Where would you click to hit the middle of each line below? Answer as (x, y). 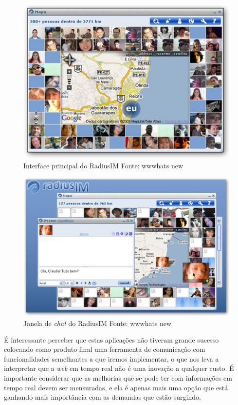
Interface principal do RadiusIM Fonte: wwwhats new (103, 165)
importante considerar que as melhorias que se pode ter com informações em (118, 378)
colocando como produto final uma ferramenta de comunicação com (105, 349)
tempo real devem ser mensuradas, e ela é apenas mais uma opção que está (116, 387)
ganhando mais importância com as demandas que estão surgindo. (102, 397)
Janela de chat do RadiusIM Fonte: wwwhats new (98, 323)
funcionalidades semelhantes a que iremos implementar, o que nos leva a (111, 358)
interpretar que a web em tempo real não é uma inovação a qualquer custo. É (119, 368)
